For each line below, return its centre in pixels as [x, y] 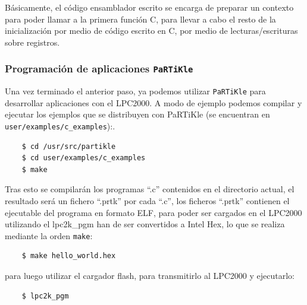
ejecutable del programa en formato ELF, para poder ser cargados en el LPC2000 [153, 212]
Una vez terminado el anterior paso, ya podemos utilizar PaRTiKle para [135, 91]
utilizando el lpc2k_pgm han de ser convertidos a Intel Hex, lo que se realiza [145, 224]
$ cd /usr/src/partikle [69, 146]
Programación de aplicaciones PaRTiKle [99, 69]
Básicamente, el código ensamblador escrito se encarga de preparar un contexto [149, 7]
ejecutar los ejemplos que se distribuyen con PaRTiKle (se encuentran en [137, 114]
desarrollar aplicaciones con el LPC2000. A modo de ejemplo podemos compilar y [153, 102]
